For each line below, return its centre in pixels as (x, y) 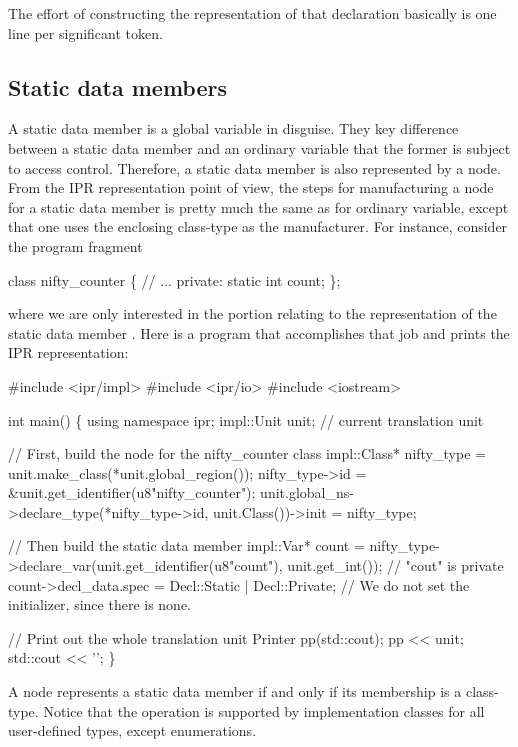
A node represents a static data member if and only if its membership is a (235, 691)
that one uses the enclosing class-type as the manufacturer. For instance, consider (258, 226)
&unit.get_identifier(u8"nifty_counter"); (132, 492)
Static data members (118, 86)
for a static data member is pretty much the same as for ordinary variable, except (258, 206)
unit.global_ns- (307, 492)
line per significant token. (85, 32)
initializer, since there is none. (100, 604)
